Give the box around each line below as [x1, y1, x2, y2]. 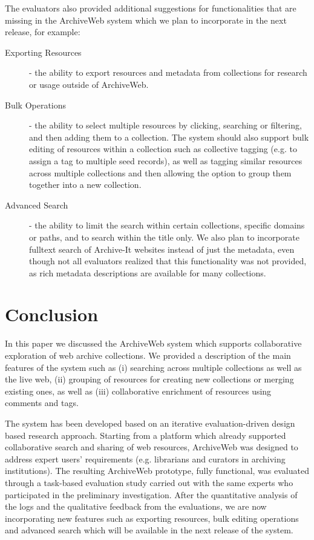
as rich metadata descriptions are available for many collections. [29, 266, 266, 279]
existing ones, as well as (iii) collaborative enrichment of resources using [5, 384, 272, 397]
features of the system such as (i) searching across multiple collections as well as [5, 361, 302, 373]
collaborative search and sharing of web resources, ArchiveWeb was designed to [5, 441, 298, 453]
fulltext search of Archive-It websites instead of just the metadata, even [29, 242, 295, 255]
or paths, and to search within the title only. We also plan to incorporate [29, 230, 299, 243]
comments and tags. [5, 396, 79, 409]
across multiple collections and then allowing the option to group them [29, 166, 292, 179]
